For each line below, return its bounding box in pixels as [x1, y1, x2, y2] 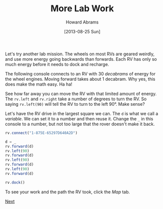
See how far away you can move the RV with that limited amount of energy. [5, 91, 157, 96]
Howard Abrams [66, 19, 99, 25]
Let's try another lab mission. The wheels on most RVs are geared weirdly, [5, 51, 155, 57]
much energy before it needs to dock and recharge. [5, 61, 109, 67]
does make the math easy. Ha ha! [5, 81, 72, 87]
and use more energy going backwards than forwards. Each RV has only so [5, 56, 157, 62]
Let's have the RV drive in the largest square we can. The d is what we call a [5, 111, 158, 116]
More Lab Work [50, 3, 114, 14]
